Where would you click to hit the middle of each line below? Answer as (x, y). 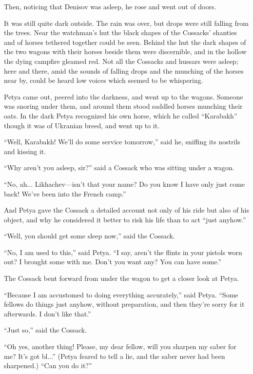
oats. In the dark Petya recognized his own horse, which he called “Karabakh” (121, 115)
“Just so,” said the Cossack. (46, 330)
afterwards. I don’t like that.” (48, 313)
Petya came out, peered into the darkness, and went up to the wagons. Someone (124, 96)
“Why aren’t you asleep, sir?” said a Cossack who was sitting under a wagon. (119, 167)
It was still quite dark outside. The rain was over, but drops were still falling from (126, 23)
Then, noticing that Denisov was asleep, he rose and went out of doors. (110, 6)
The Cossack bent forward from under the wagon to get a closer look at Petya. (122, 278)
